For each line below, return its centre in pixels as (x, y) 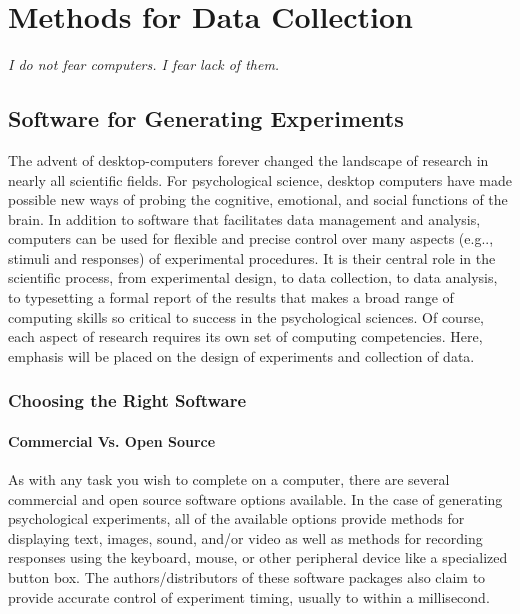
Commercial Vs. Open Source (112, 440)
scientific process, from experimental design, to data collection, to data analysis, (253, 277)
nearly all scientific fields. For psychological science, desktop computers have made (260, 179)
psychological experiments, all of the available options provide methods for (236, 518)
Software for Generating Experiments (206, 118)
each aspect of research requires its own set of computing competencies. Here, (245, 336)
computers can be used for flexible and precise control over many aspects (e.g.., (251, 238)
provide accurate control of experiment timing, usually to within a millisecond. (249, 596)
